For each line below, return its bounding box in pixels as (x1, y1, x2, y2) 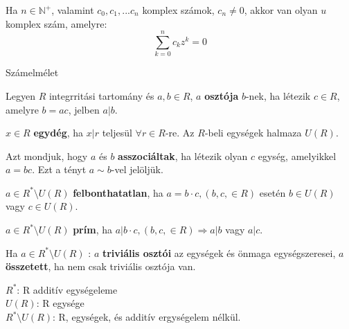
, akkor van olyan (244, 3, 318, 17)
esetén (259, 185, 286, 199)
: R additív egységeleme (17, 282, 118, 296)
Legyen (6, 88, 35, 103)
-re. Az (165, 125, 195, 140)
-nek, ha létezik (245, 88, 311, 103)
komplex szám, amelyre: (6, 16, 107, 30)
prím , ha (73, 222, 112, 237)
